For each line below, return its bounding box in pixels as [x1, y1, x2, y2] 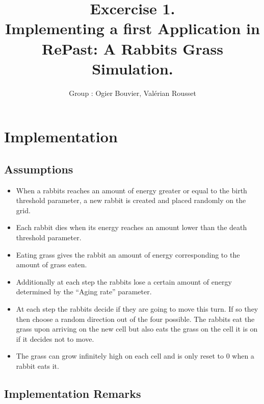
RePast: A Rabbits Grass [42, 38, 223, 59]
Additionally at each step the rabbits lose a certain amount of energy [16, 276, 232, 287]
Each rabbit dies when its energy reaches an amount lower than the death [16, 222, 247, 233]
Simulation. [92, 58, 173, 79]
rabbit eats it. [16, 360, 59, 371]
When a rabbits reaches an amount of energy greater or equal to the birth [16, 185, 247, 195]
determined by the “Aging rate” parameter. [16, 286, 152, 297]
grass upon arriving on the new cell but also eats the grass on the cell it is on [16, 323, 258, 334]
